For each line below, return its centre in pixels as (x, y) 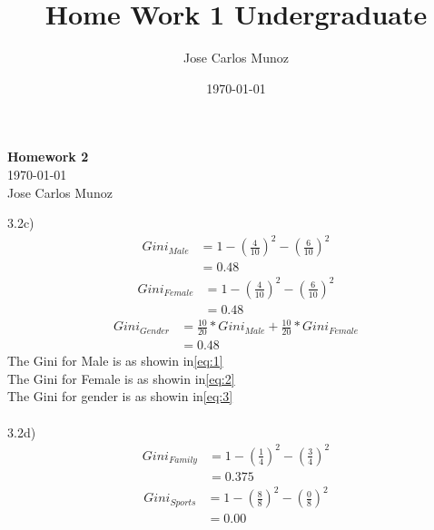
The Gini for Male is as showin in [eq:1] (115, 361)
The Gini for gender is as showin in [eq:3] (120, 396)
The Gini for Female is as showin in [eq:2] (121, 378)
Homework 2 (48, 157)
